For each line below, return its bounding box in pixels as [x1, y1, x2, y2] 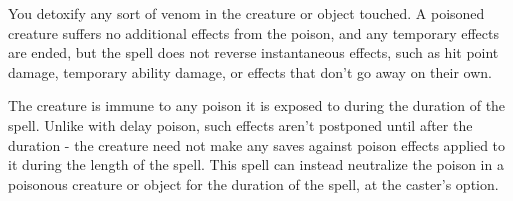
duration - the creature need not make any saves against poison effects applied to [8, 134, 506, 155]
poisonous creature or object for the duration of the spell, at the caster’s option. [8, 173, 499, 194]
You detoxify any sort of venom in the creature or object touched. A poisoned [8, 3, 485, 23]
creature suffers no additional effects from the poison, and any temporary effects [8, 22, 499, 43]
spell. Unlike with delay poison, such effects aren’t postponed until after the [8, 114, 473, 135]
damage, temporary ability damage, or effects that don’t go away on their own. [8, 61, 492, 82]
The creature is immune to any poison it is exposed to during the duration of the [8, 95, 506, 116]
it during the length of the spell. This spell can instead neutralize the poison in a [8, 154, 504, 175]
